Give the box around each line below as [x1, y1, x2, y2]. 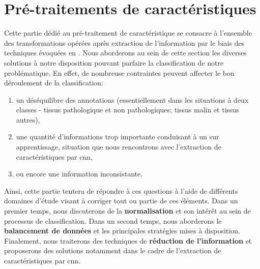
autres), [16, 114, 40, 125]
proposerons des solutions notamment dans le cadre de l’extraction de [4, 245, 221, 256]
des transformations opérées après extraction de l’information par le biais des [4, 37, 245, 48]
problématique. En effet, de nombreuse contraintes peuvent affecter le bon [4, 67, 235, 78]
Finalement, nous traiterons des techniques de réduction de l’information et [4, 235, 252, 246]
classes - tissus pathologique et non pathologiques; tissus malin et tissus [16, 104, 239, 115]
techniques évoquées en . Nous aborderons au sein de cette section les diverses [4, 47, 247, 58]
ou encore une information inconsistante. [16, 168, 143, 179]
